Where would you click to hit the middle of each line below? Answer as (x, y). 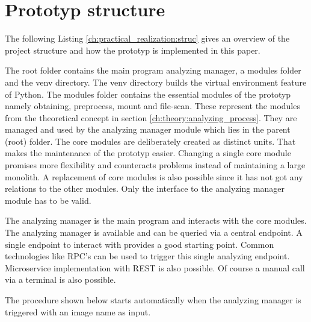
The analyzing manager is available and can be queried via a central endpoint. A (154, 232)
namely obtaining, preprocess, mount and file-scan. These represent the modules (152, 106)
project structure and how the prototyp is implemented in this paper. (133, 50)
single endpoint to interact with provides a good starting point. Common (140, 244)
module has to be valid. (48, 200)
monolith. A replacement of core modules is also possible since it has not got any (154, 176)
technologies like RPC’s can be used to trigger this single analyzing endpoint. (147, 256)
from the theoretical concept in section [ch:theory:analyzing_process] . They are (151, 117)
